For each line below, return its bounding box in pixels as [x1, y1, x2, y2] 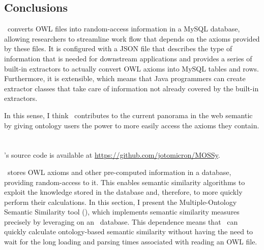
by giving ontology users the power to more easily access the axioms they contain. [4, 120, 259, 130]
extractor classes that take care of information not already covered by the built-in [4, 83, 259, 93]
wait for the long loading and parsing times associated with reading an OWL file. [4, 236, 257, 247]
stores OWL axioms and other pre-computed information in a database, [7, 166, 231, 177]
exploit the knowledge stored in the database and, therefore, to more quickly [4, 187, 243, 197]
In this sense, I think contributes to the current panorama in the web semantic [4, 110, 253, 120]
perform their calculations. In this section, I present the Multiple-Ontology [4, 196, 237, 207]
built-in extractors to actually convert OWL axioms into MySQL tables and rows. [4, 63, 259, 74]
